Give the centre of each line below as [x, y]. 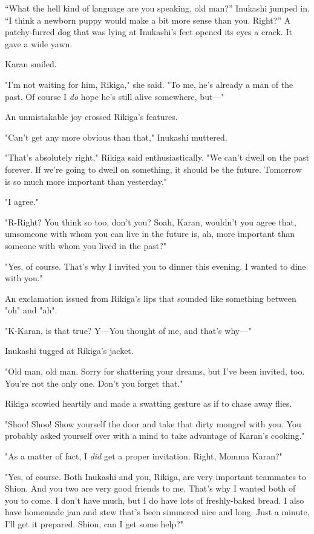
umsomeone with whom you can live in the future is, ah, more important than [150, 234]
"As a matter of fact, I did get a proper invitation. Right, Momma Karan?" [144, 456]
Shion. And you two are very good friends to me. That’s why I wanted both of [150, 488]
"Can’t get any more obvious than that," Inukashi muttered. [116, 137]
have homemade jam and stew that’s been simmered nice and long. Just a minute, [157, 512]
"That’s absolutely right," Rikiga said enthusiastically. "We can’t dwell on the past [157, 157]
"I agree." [22, 202]
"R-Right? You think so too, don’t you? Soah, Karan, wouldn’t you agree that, [151, 222]
